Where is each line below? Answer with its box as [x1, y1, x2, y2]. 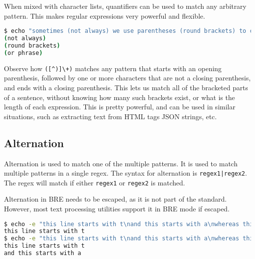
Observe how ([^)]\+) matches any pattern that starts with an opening [4, 63, 222, 73]
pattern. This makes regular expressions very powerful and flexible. [4, 10, 205, 21]
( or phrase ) [4, 49, 43, 56]
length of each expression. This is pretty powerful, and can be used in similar [4, 102, 235, 112]
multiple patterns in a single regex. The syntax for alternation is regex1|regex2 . [4, 168, 247, 178]
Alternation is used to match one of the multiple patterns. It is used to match [4, 158, 238, 168]
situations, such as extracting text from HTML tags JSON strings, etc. [4, 111, 217, 121]
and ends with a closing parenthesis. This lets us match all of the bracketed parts [4, 82, 248, 92]
